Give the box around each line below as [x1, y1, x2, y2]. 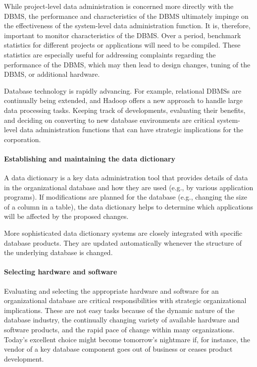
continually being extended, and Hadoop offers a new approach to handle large [4, 95, 243, 105]
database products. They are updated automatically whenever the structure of [4, 237, 242, 248]
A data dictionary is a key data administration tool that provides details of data [4, 172, 248, 183]
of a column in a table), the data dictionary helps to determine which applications [4, 201, 254, 211]
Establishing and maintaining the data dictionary [4, 153, 176, 163]
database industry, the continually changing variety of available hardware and [4, 315, 240, 325]
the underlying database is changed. [4, 247, 113, 258]
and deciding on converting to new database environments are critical [4, 114, 215, 125]
